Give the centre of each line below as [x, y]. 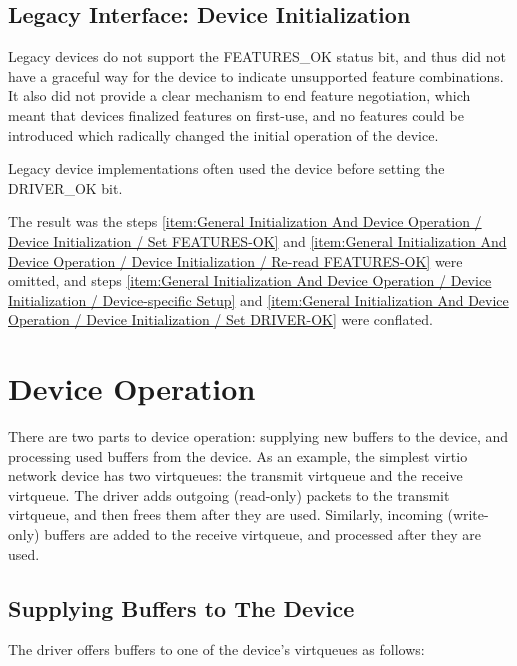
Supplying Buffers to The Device [181, 607]
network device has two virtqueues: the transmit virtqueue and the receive [235, 475]
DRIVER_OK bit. [65, 187]
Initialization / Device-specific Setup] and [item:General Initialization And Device [258, 299]
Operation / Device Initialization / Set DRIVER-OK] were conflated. [220, 319]
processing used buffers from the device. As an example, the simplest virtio [238, 455]
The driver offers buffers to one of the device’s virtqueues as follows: [216, 649]
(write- [468, 514]
